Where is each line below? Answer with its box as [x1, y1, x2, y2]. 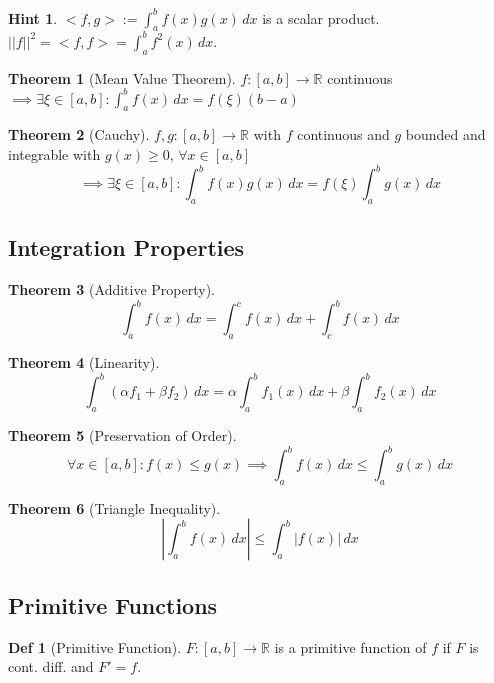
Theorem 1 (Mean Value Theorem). [8, 67, 236, 88]
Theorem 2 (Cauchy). [8, 124, 150, 145]
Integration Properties [8, 232, 245, 263]
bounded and [405, 124, 486, 145]
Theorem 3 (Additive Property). [8, 279, 215, 300]
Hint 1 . [8, 7, 58, 28]
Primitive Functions [8, 589, 218, 620]
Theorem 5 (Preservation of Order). [8, 424, 237, 445]
